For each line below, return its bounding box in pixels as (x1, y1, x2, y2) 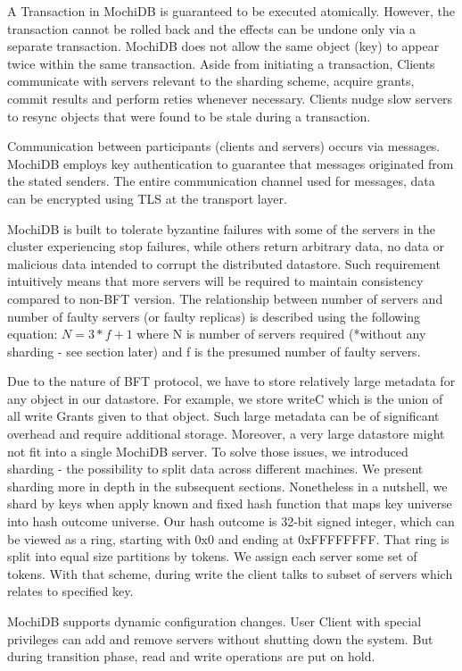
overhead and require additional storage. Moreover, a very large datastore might (7, 424, 445, 443)
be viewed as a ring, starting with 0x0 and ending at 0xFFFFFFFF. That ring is (7, 529, 450, 548)
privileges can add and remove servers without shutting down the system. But (7, 629, 433, 648)
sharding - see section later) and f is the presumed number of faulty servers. (7, 341, 421, 360)
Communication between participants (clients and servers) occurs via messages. (7, 137, 441, 155)
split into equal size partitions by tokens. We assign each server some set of (7, 547, 417, 566)
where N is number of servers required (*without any (136, 324, 426, 343)
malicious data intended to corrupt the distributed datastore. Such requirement (7, 254, 441, 273)
